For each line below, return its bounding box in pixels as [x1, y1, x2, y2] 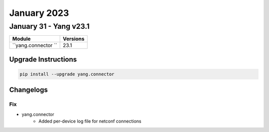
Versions [62, 35, 85, 42]
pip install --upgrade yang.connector [19, 71, 115, 77]
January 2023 [9, 7, 69, 18]
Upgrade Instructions [9, 55, 77, 64]
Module [12, 35, 31, 42]
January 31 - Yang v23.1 [9, 22, 90, 31]
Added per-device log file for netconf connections [38, 118, 141, 124]
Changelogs [9, 86, 48, 94]
